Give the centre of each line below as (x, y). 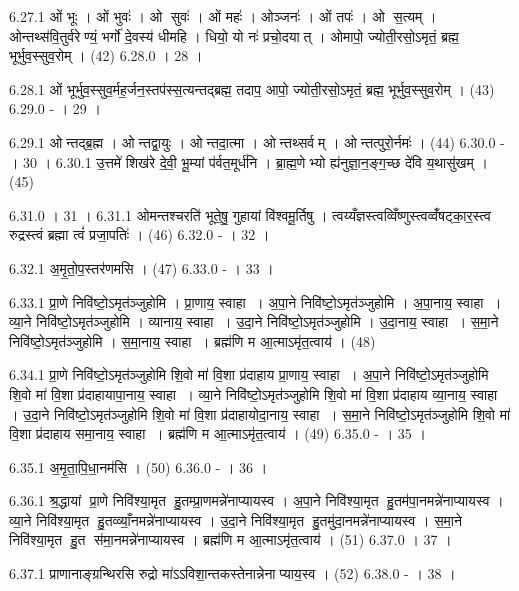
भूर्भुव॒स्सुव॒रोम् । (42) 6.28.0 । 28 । (106, 55)
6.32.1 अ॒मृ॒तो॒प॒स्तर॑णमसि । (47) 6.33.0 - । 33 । (141, 267)
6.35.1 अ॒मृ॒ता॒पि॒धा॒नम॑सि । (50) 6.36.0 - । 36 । (138, 466)
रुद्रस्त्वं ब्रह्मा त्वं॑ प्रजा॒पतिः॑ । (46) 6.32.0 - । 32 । (139, 234)
